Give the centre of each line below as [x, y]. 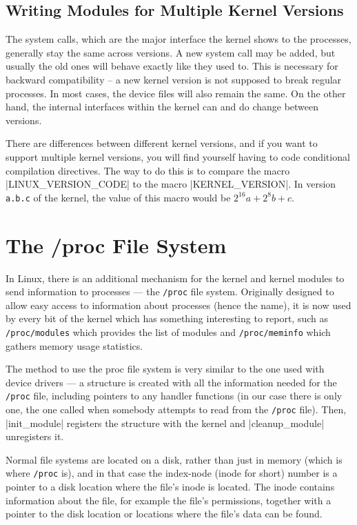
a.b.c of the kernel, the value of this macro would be [118, 197]
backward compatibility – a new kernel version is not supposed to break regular [174, 79]
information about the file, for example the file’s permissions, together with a [169, 500]
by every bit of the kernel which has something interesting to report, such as [167, 318]
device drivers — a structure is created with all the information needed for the [171, 382]
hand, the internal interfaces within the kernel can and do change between [162, 107]
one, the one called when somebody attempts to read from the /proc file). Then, [176, 409]
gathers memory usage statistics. [74, 345]
